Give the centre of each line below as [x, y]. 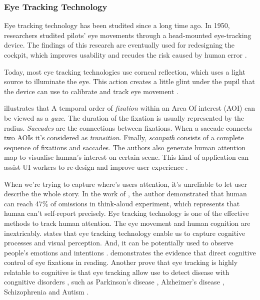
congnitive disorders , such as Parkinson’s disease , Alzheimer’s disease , [114, 282]
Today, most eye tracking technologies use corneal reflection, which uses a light [125, 71]
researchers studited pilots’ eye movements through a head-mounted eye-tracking [128, 35]
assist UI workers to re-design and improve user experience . [96, 167]
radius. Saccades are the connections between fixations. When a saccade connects [128, 127]
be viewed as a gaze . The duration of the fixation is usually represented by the [124, 117]
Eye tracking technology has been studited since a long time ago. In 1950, [117, 25]
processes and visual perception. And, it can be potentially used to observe [119, 243]
